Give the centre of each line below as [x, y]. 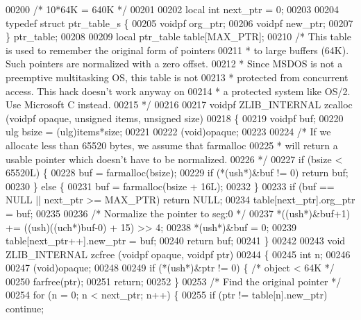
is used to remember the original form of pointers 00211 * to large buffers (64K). [177, 50]
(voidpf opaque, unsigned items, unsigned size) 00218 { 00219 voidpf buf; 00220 [175, 118]
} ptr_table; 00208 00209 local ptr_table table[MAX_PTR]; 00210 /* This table [178, 36]
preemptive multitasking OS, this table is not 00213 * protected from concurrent [177, 77]
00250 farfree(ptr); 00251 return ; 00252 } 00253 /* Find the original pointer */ [174, 281]
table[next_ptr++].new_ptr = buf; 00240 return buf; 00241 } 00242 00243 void [176, 241]
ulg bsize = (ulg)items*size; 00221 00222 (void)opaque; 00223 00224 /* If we [168, 132]
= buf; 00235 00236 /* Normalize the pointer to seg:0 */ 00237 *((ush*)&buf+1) [178, 213]
